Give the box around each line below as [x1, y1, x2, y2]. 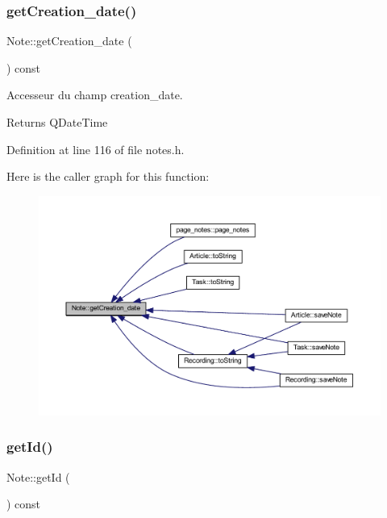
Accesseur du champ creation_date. [6, 86, 183, 103]
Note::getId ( [6, 468, 70, 485]
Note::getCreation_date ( [6, 32, 132, 49]
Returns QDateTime [6, 114, 108, 130]
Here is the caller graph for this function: [6, 168, 210, 185]
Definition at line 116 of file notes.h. [6, 140, 185, 157]
